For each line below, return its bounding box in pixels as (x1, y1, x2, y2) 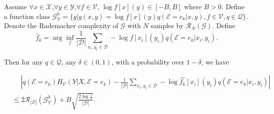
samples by (151, 20, 184, 31)
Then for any (4, 56, 43, 66)
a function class (4, 11, 50, 21)
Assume (4, 1, 27, 11)
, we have (201, 56, 229, 66)
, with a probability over (111, 56, 184, 66)
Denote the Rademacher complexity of (4, 20, 118, 31)
